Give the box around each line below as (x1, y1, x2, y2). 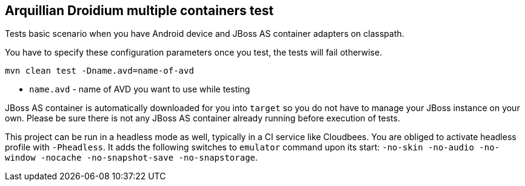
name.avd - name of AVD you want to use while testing (29, 84, 250, 95)
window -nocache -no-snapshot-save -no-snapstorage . (5, 152, 258, 163)
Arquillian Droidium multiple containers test (5, 3, 274, 18)
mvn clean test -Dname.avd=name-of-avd (5, 66, 194, 76)
